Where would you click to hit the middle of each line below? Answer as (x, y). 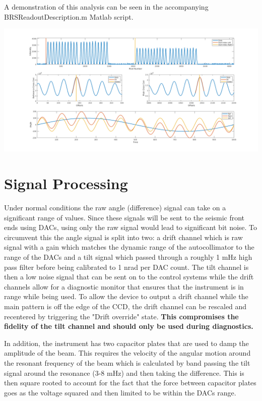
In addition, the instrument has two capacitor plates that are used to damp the (126, 343)
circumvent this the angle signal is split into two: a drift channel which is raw (123, 237)
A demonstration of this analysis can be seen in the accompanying (106, 7)
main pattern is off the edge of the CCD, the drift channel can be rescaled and (125, 306)
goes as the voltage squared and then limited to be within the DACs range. (120, 392)
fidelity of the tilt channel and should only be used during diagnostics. (129, 326)
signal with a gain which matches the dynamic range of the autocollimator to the (129, 247)
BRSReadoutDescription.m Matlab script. (69, 16)
